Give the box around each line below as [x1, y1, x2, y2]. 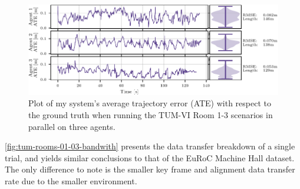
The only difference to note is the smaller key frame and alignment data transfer [5, 163, 295, 175]
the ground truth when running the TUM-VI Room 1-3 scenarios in [28, 109, 273, 121]
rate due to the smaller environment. [5, 175, 137, 187]
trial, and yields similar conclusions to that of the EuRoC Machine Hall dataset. [5, 151, 295, 164]
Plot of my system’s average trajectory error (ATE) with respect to [28, 97, 271, 109]
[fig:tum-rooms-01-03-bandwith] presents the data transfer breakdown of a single [5, 140, 295, 152]
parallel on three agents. [28, 120, 116, 132]
